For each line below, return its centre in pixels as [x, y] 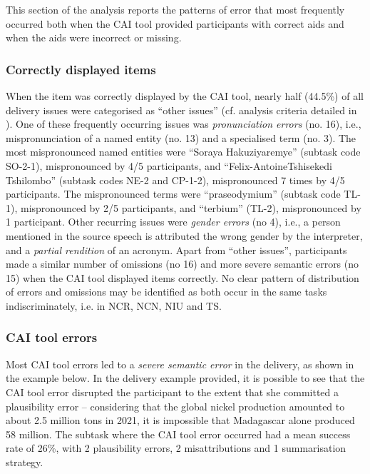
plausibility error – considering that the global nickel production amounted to [175, 406]
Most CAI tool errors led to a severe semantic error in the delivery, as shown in [180, 364]
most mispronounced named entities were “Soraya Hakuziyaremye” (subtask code [183, 152]
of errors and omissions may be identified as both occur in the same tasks [166, 292]
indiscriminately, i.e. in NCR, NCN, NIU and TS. [114, 305]
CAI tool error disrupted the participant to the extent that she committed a [173, 392]
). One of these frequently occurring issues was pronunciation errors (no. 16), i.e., [184, 124]
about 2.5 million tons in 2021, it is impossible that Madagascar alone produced [180, 420]
